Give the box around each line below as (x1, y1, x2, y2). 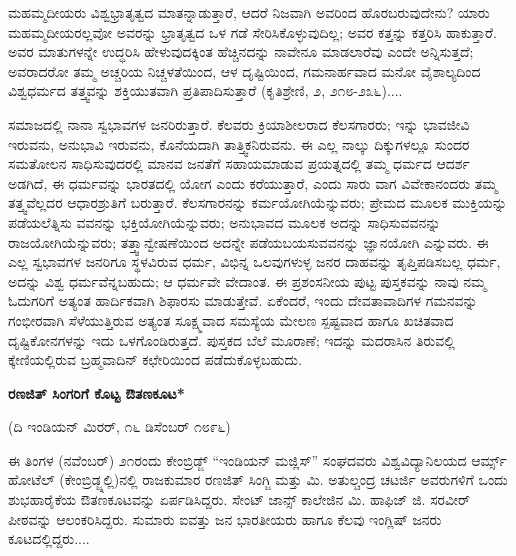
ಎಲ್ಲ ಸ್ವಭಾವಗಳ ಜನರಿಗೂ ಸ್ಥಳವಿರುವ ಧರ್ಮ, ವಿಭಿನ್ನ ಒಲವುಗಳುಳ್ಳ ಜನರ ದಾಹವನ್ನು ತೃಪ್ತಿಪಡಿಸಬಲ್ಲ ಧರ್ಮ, (8, 251, 501, 272)
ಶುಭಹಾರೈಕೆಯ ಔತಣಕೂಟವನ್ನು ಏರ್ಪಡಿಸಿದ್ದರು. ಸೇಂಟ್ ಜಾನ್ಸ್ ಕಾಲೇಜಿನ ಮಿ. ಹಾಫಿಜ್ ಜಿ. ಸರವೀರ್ (8, 489, 470, 510)
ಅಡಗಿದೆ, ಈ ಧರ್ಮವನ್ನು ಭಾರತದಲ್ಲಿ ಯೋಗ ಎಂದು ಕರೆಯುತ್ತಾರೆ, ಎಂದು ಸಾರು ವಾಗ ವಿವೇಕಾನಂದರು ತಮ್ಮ (8, 172, 498, 193)
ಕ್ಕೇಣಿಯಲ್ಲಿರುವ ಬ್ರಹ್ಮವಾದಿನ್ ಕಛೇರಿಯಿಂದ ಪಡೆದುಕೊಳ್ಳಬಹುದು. (8, 349, 302, 370)
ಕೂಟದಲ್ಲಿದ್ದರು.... (8, 528, 90, 549)
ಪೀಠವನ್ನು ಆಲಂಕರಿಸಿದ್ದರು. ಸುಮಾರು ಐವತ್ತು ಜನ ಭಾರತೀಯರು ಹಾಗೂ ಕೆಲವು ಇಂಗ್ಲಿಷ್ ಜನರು (8, 508, 442, 529)
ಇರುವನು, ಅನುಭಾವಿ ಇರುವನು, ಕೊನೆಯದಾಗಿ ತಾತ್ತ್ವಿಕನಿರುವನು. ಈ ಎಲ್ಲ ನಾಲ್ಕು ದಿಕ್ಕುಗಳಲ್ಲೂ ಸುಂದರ (8, 133, 470, 154)
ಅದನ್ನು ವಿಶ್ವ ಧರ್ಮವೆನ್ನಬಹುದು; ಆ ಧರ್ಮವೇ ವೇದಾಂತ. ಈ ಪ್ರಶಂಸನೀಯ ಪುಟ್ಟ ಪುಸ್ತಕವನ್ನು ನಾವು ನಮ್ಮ (8, 270, 487, 291)
